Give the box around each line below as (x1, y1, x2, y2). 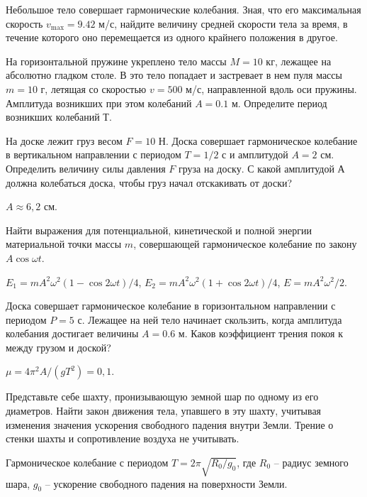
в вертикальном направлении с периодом (6, 147, 181, 162)
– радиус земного (273, 454, 349, 469)
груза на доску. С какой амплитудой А (179, 160, 345, 175)
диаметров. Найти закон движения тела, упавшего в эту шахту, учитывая (6, 403, 322, 418)
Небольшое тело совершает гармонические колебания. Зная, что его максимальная (6, 2, 361, 16)
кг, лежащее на (266, 53, 332, 68)
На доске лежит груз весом (6, 133, 123, 148)
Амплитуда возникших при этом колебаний (6, 95, 192, 110)
